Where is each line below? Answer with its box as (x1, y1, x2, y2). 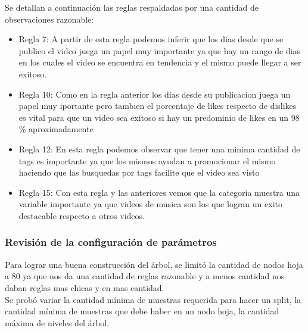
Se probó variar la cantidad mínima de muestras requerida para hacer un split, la (5, 293, 301, 305)
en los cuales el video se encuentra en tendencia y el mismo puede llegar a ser (18, 56, 301, 68)
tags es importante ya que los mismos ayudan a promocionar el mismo (18, 154, 276, 167)
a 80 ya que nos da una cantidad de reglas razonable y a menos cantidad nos (5, 270, 285, 282)
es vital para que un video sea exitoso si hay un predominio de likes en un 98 (18, 111, 300, 123)
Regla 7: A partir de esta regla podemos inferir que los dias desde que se (18, 33, 284, 45)
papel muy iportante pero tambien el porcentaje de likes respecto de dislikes (18, 99, 297, 112)
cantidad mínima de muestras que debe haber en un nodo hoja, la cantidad (5, 305, 279, 317)
